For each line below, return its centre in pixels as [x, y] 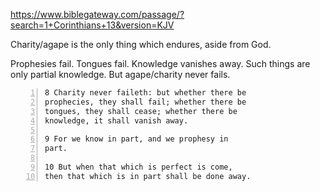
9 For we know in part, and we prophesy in [136, 139]
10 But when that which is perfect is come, [138, 167]
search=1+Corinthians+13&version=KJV [92, 25]
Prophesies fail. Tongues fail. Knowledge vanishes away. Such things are [160, 63]
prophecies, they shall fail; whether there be [145, 102]
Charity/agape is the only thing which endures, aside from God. [141, 44]
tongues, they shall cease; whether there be [141, 111]
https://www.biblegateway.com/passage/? [97, 14]
